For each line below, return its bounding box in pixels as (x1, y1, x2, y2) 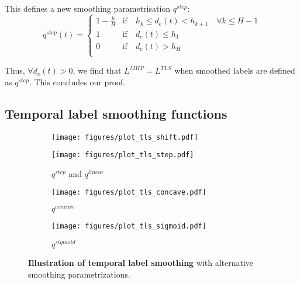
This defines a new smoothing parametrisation (5, 2, 171, 14)
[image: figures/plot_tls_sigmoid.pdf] (51, 222, 206, 231)
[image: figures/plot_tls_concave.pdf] (51, 188, 206, 197)
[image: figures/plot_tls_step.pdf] (51, 151, 194, 160)
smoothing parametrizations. (28, 268, 130, 280)
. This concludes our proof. (29, 75, 126, 88)
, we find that (73, 64, 122, 77)
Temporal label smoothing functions (5, 104, 227, 122)
